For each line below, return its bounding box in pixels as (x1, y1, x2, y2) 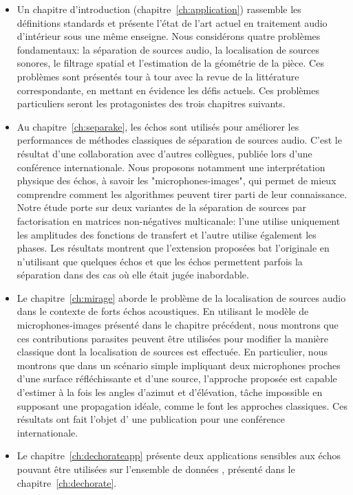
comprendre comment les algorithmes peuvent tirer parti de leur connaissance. (17, 186, 347, 201)
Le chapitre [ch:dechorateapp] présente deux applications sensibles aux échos (17, 448, 341, 463)
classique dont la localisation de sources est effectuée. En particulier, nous (17, 344, 328, 359)
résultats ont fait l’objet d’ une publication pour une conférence (17, 412, 286, 426)
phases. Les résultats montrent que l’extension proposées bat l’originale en (17, 241, 330, 255)
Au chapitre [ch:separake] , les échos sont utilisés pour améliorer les (17, 119, 299, 133)
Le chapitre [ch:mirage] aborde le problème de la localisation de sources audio (17, 290, 346, 305)
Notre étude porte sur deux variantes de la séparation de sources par (17, 200, 307, 214)
